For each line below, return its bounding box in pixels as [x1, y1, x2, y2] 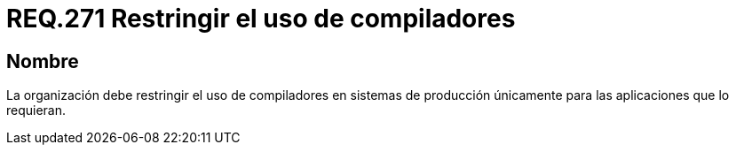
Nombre [6, 49, 79, 72]
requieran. [6, 103, 67, 118]
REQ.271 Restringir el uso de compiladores [6, 4, 516, 34]
